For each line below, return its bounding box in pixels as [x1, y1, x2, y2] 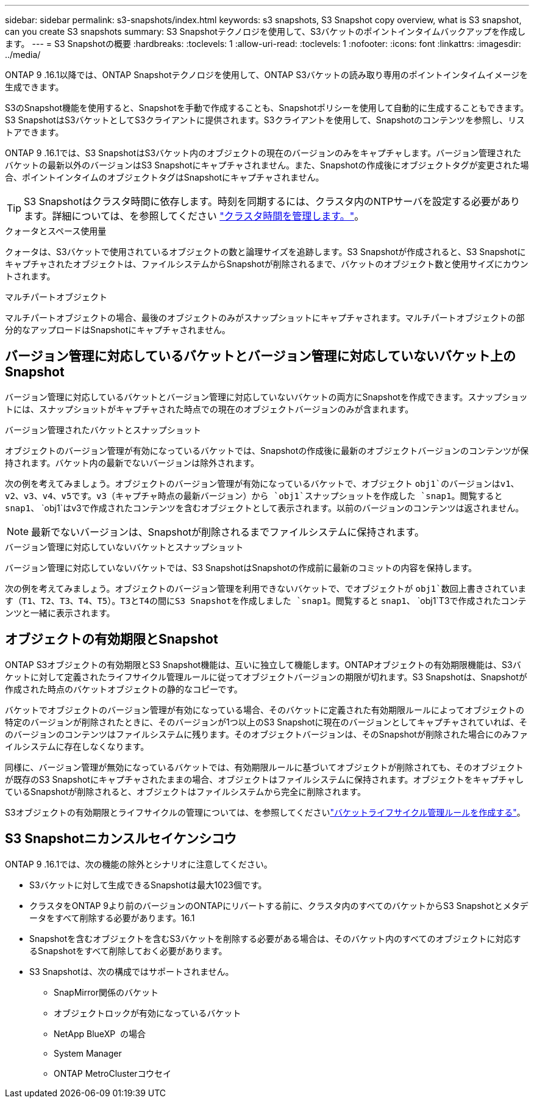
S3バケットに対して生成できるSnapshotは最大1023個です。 [29, 879, 267, 890]
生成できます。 [5, 82, 64, 92]
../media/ [5, 49, 41, 60]
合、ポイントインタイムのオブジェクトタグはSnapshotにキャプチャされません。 [5, 172, 324, 182]
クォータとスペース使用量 [5, 226, 107, 236]
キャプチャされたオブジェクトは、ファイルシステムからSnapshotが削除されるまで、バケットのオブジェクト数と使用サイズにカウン [5, 259, 529, 269]
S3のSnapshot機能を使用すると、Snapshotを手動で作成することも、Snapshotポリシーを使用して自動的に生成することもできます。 [5, 102, 529, 113]
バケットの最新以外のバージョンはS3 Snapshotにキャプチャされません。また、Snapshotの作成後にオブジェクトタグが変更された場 [5, 160, 529, 170]
